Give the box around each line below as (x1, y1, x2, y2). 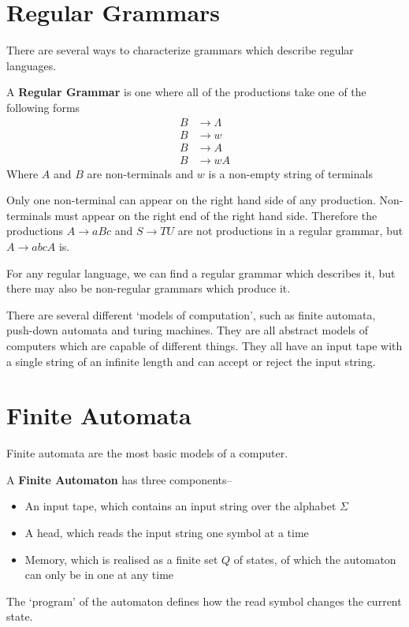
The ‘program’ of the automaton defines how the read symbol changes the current (6, 592, 402, 609)
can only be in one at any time (24, 566, 174, 583)
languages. (6, 57, 57, 73)
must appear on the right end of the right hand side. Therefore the (54, 207, 377, 223)
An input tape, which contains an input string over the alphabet (24, 498, 336, 514)
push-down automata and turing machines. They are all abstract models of (6, 322, 368, 338)
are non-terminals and (87, 165, 194, 181)
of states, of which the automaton (233, 550, 396, 567)
